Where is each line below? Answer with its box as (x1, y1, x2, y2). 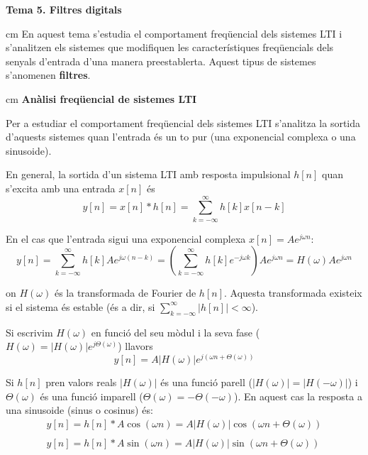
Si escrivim (6, 324, 53, 339)
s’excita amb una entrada (6, 180, 116, 195)
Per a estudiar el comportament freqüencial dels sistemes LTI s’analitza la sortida (6, 115, 361, 130)
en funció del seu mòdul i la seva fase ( (91, 324, 260, 339)
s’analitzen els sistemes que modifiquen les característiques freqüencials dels (6, 40, 334, 55)
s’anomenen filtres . (6, 67, 91, 82)
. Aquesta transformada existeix (223, 285, 362, 300)
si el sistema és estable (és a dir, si (6, 299, 155, 314)
